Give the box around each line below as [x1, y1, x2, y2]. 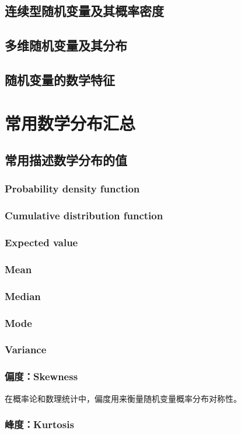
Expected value [5, 235, 78, 250]
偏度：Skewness [5, 369, 78, 384]
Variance [5, 342, 47, 357]
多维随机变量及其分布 [5, 36, 127, 54]
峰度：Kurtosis [5, 417, 74, 432]
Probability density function [5, 181, 140, 196]
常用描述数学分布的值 [5, 151, 127, 169]
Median [5, 288, 41, 303]
